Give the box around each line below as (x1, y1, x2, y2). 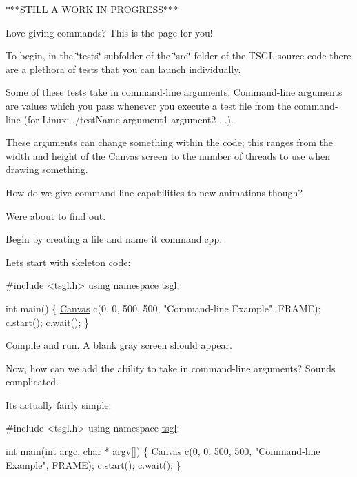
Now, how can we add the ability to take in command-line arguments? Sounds (6, 361, 336, 375)
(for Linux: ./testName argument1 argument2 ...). (23, 112, 234, 126)
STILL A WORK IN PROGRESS (20, 2, 163, 16)
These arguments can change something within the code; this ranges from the (6, 135, 333, 150)
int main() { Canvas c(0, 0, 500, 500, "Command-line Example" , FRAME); (6, 301, 321, 315)
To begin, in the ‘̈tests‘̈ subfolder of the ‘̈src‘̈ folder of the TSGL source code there (6, 48, 351, 63)
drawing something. (6, 162, 88, 176)
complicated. (6, 374, 59, 389)
